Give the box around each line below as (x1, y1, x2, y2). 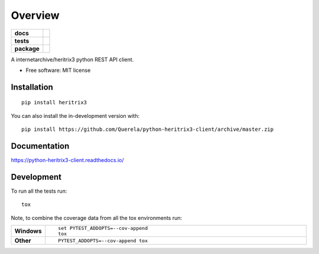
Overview (11, 9, 60, 22)
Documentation (11, 141, 70, 151)
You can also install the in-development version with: (11, 112, 140, 119)
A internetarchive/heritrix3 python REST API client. (11, 56, 134, 63)
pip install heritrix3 (21, 99, 87, 106)
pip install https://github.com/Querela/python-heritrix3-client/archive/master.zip (21, 126, 274, 133)
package (14, 44, 40, 52)
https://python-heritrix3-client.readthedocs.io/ (11, 157, 124, 164)
